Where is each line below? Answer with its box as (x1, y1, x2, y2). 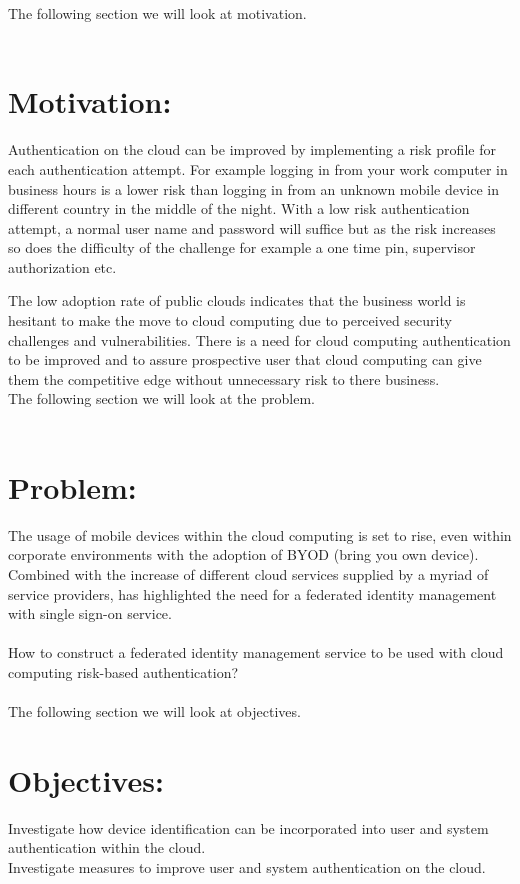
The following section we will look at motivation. (8, 3, 307, 23)
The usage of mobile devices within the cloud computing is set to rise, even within (8, 524, 512, 545)
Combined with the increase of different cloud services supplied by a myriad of (8, 563, 489, 584)
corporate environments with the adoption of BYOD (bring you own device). (8, 544, 479, 565)
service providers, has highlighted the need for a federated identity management (8, 583, 497, 604)
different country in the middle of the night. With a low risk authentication (8, 198, 470, 219)
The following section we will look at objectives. (8, 701, 301, 722)
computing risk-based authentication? (8, 661, 239, 682)
